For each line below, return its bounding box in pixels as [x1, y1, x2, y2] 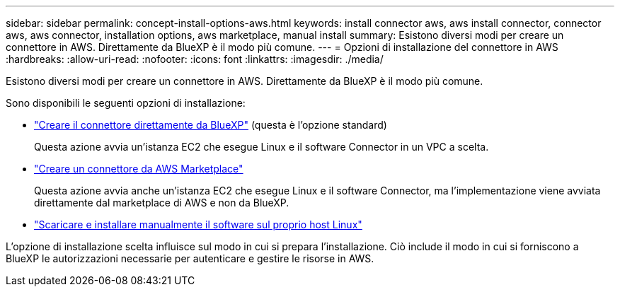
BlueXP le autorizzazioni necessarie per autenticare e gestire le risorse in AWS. [6, 252, 374, 264]
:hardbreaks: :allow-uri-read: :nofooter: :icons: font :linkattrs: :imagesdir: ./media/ [6, 53, 384, 65]
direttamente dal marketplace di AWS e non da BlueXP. [34, 197, 289, 209]
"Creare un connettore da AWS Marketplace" [34, 163, 243, 175]
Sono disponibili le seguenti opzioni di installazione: [6, 97, 246, 109]
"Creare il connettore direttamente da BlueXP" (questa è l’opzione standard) [34, 119, 387, 131]
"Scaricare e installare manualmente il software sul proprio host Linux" [34, 218, 362, 230]
